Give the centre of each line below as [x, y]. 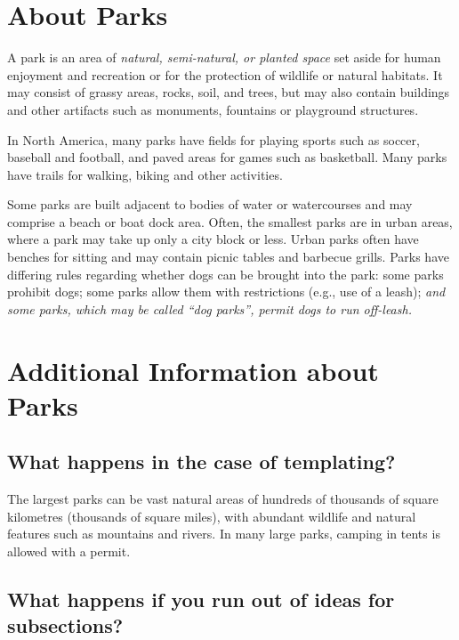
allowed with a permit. [69, 551]
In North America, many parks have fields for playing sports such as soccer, [213, 139]
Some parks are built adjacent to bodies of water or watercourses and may [210, 204]
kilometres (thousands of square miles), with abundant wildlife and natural [212, 516]
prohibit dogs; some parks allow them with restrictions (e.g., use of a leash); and [226, 292]
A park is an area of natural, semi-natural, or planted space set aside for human [224, 57]
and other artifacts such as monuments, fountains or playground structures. [213, 109]
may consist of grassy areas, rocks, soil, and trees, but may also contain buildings [229, 92]
